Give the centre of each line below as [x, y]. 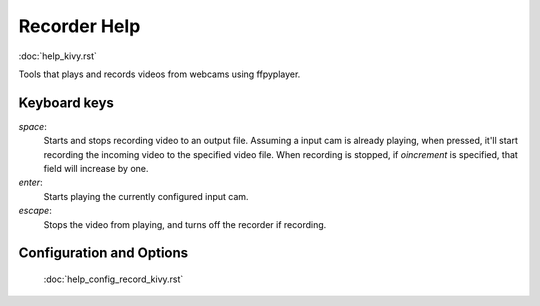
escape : [35, 211]
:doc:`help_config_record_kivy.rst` [113, 279]
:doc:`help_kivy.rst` [57, 56]
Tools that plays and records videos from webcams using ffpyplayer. [159, 74]
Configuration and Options [103, 253]
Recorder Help [79, 26]
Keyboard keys [66, 102]
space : [32, 126]
